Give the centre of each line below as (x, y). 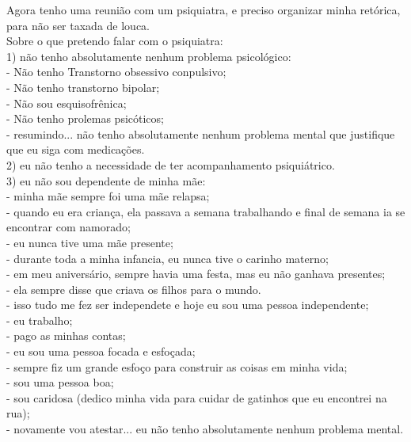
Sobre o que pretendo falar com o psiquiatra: (115, 41)
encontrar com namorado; (68, 227)
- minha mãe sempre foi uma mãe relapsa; (108, 196)
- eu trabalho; (40, 320)
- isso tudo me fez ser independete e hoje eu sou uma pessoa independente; (188, 305)
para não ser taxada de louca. (78, 25)
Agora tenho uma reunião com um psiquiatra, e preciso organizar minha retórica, (204, 10)
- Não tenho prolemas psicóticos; (85, 118)
